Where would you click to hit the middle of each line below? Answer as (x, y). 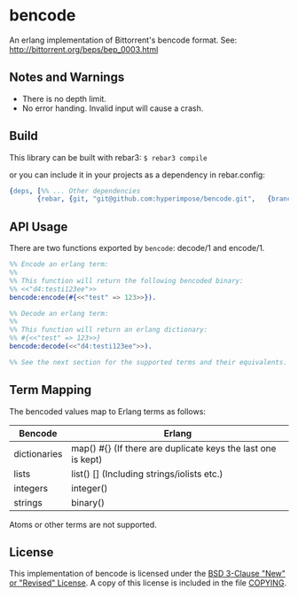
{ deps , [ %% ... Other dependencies (75, 191)
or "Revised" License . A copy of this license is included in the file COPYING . (148, 583)
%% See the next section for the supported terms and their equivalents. (149, 362)
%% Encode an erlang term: (59, 264)
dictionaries (38, 453)
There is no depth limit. (64, 98)
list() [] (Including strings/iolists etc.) (147, 474)
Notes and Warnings (67, 78)
